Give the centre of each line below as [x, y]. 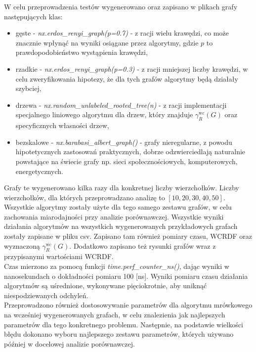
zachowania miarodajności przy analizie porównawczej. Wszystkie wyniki [114, 216]
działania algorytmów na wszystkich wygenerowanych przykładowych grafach [121, 226]
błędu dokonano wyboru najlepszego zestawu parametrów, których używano [119, 334]
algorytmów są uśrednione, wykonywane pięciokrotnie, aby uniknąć [106, 286]
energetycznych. [39, 171]
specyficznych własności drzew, [62, 125]
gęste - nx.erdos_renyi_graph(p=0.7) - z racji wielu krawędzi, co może [122, 33]
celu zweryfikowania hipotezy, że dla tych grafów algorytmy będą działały [127, 78]
